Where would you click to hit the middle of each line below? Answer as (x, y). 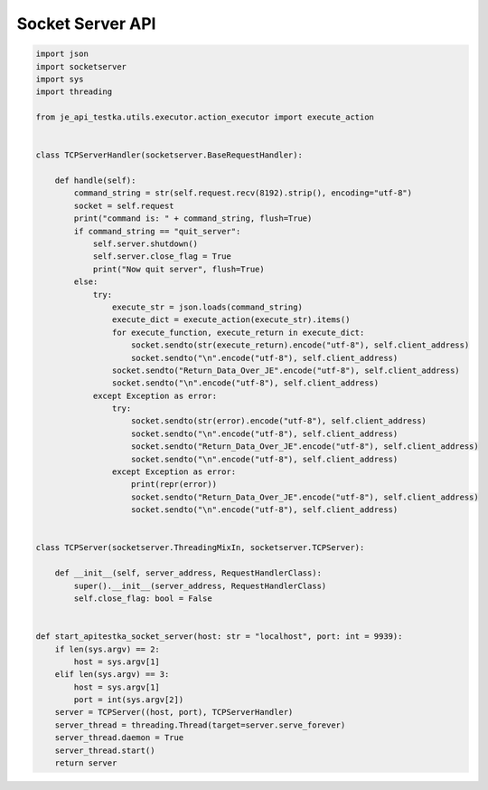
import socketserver (81, 67)
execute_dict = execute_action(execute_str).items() (231, 320)
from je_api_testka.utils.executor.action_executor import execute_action (205, 117)
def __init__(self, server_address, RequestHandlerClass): (188, 573)
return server (86, 763)
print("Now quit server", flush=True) (179, 269)
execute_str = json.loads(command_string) (207, 307)
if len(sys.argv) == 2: (107, 649)
